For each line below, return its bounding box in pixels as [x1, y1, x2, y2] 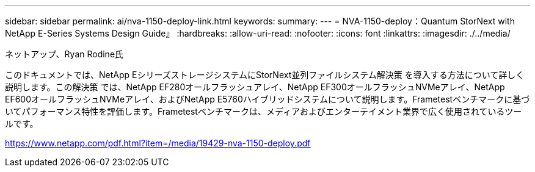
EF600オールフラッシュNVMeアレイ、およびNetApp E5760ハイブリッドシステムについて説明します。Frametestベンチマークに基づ [5, 94, 530, 104]
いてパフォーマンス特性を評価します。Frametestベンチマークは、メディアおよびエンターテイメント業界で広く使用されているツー [5, 106, 522, 116]
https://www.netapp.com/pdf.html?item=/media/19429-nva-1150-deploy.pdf [5, 138, 311, 148]
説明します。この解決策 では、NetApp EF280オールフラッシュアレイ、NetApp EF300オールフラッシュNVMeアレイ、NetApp [5, 82, 505, 92]
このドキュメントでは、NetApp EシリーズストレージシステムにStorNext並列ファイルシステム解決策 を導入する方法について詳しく [5, 70, 525, 80]
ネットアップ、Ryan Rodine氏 [5, 49, 124, 59]
